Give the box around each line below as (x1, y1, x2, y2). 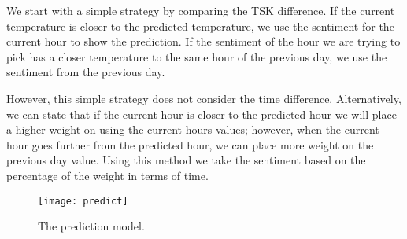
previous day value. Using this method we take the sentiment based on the (6, 152, 366, 168)
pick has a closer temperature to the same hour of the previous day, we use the (6, 48, 387, 64)
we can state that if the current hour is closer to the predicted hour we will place (6, 105, 397, 122)
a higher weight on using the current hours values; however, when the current (6, 121, 379, 138)
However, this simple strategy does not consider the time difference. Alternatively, (6, 90, 401, 106)
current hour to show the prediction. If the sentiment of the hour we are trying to (6, 33, 401, 50)
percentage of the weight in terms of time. (6, 167, 209, 183)
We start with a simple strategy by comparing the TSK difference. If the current (6, 2, 395, 18)
